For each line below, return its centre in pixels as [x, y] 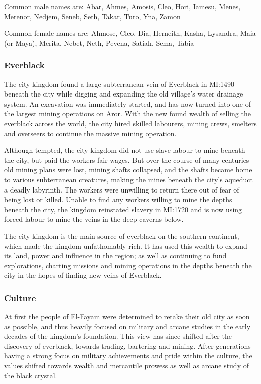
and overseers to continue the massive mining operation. [90, 133]
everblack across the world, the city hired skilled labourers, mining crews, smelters [130, 123]
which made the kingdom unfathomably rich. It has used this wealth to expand [126, 246]
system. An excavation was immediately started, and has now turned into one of [127, 103]
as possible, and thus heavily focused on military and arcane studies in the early [127, 326]
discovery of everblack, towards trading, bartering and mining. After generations [127, 346]
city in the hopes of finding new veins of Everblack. [83, 275]
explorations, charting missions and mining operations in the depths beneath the [128, 265]
